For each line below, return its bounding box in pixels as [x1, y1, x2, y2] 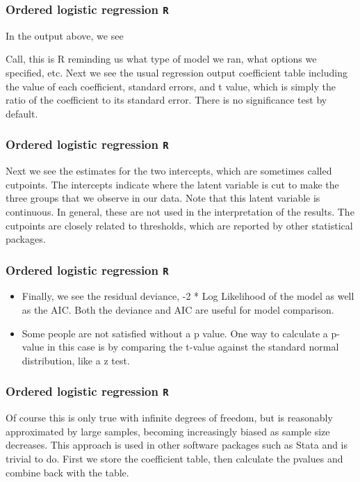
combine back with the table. [6, 465, 129, 479]
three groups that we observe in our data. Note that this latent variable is [6, 191, 320, 205]
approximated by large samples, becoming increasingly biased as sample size [6, 424, 330, 438]
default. [6, 106, 38, 120]
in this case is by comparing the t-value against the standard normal [47, 339, 339, 354]
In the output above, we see [6, 28, 124, 42]
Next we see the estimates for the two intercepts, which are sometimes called [6, 163, 332, 178]
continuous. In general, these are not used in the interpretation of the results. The [6, 204, 354, 218]
